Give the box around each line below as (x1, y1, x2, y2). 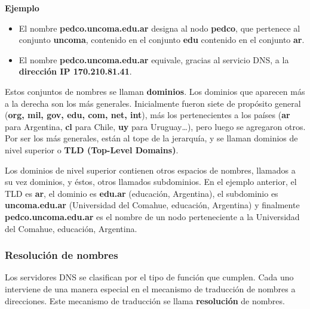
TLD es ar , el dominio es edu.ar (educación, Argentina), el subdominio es (5, 187, 278, 199)
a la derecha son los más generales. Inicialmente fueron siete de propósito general (5, 97, 301, 109)
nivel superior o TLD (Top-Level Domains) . (5, 143, 179, 156)
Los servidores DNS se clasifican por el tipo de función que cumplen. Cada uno (5, 271, 294, 283)
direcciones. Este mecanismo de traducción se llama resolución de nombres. (5, 294, 285, 307)
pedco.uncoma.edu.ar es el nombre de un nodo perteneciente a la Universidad (5, 210, 300, 223)
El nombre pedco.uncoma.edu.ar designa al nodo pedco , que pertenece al (19, 21, 300, 34)
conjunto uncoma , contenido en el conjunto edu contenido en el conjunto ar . (19, 33, 305, 46)
